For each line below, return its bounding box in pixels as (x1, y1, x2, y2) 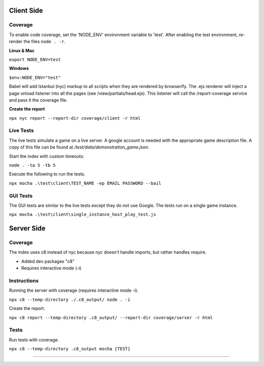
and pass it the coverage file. (9, 97, 68, 103)
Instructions (9, 278, 39, 284)
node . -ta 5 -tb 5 (9, 162, 56, 168)
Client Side (9, 6, 44, 15)
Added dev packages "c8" (21, 258, 75, 264)
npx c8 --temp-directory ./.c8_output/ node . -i (9, 297, 131, 302)
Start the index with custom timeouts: (9, 153, 85, 159)
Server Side (9, 224, 46, 233)
